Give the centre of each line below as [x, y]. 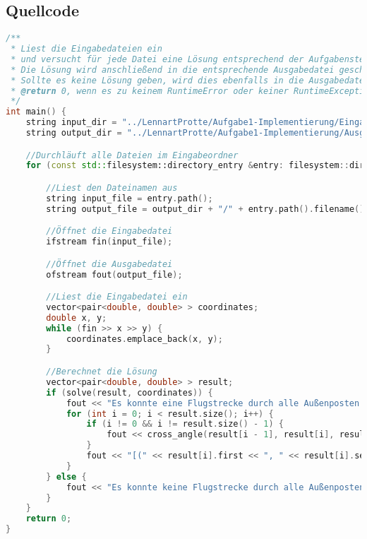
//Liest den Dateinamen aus [112, 188]
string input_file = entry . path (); [130, 198]
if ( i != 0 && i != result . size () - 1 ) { [185, 424]
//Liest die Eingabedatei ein [117, 297]
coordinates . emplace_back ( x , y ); [144, 339]
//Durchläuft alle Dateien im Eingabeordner [132, 155]
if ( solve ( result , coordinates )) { [130, 392]
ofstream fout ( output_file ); [114, 274]
